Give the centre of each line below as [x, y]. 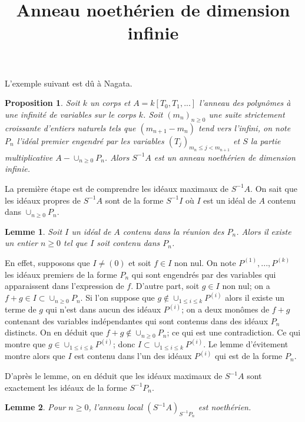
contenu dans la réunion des [173, 231]
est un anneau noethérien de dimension [225, 157]
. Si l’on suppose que [117, 298]
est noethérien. [225, 407]
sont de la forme [134, 200]
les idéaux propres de [43, 200]
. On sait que [274, 188]
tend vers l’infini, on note [244, 127]
